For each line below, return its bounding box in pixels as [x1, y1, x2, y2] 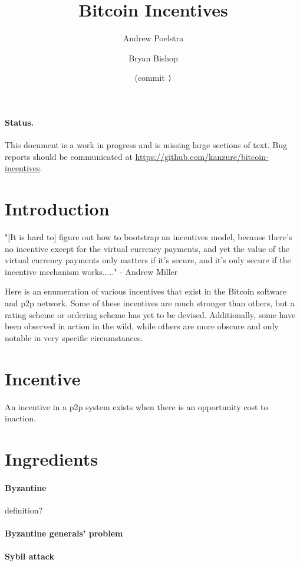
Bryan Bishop [128, 51, 178, 64]
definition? [5, 503, 43, 516]
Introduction [5, 197, 110, 221]
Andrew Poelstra [123, 32, 184, 44]
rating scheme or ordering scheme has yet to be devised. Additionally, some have [5, 308, 296, 320]
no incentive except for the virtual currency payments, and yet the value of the [5, 242, 290, 254]
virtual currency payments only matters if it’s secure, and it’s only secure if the [5, 254, 291, 266]
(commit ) [134, 71, 172, 84]
